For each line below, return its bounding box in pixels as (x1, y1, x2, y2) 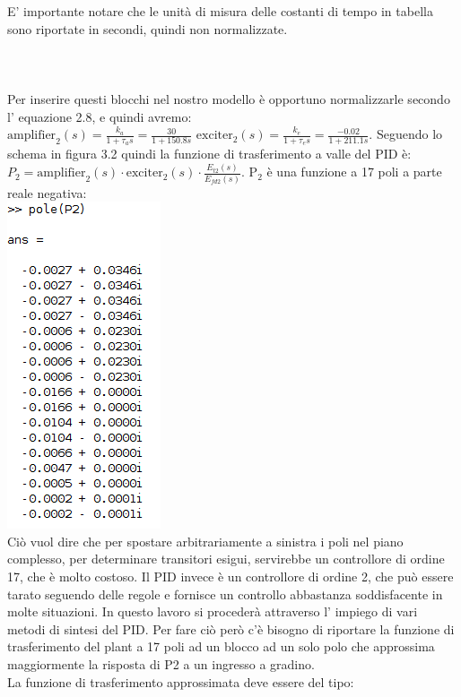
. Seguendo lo (369, 125, 443, 143)
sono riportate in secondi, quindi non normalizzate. (7, 19, 288, 38)
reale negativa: (7, 183, 87, 202)
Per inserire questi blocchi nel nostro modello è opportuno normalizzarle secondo (7, 89, 450, 108)
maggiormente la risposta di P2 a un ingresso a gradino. (7, 655, 315, 674)
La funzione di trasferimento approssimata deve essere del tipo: (7, 672, 354, 691)
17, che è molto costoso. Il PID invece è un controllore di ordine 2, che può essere (7, 567, 454, 586)
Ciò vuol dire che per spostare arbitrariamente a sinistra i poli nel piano (7, 531, 404, 550)
